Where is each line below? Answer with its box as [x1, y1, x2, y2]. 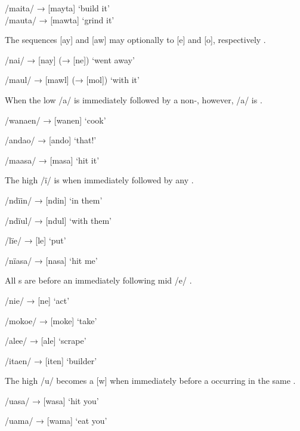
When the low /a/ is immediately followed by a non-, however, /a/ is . [5, 93, 262, 106]
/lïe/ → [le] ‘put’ [5, 234, 66, 247]
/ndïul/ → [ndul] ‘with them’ [5, 214, 112, 226]
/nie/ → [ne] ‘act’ [5, 294, 70, 306]
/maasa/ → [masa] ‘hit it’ [5, 153, 100, 166]
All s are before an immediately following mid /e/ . [5, 274, 192, 287]
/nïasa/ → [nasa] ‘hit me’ [5, 254, 98, 266]
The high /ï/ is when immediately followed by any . [5, 174, 194, 186]
